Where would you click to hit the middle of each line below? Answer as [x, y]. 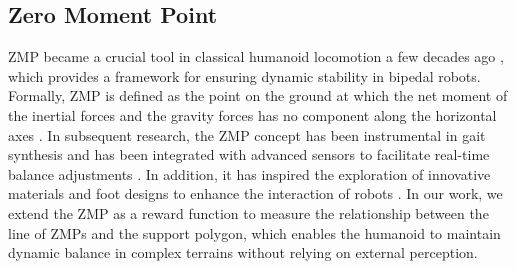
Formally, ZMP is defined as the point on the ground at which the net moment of [258, 95]
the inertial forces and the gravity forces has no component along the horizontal [252, 114]
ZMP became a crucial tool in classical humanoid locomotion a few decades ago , [256, 56]
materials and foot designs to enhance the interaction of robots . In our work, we [255, 193]
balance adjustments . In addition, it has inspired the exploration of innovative [249, 173]
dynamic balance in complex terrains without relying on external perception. [243, 252]
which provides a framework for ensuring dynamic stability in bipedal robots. [244, 75]
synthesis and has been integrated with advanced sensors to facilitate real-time [249, 154]
